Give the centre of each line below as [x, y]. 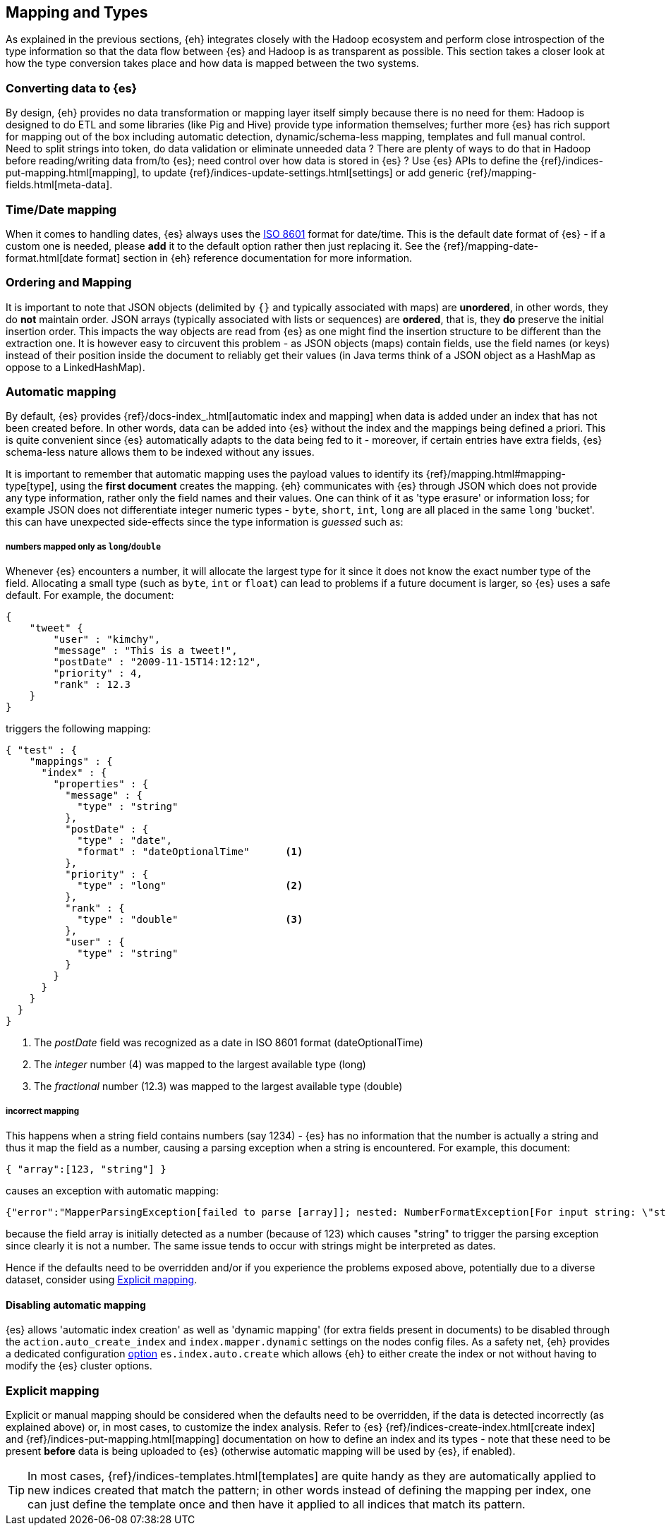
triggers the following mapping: [78, 729]
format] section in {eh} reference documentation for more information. [249, 258]
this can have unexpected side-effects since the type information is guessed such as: [205, 522]
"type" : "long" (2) [190, 886]
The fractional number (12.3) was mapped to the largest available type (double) [218, 1087]
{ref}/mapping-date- [491, 246]
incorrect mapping [43, 1111]
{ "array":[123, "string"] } [86, 1169]
